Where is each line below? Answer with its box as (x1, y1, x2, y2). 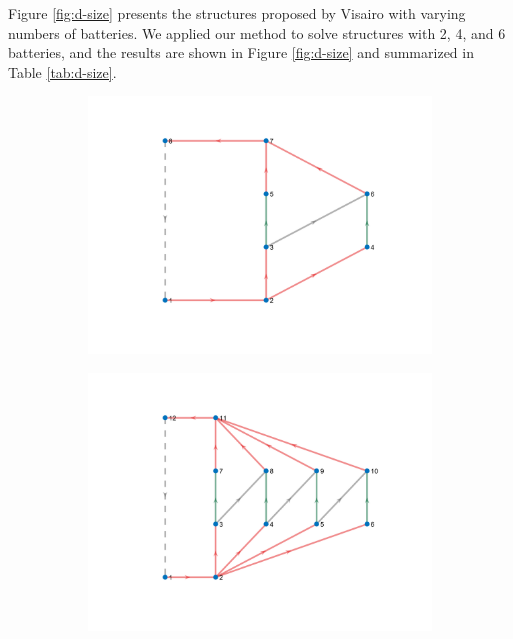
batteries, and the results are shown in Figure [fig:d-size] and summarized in (8, 42, 474, 63)
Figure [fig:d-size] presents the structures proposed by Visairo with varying (8, 3, 466, 23)
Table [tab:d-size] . (8, 61, 117, 82)
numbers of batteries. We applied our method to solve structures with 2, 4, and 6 (8, 22, 506, 43)
